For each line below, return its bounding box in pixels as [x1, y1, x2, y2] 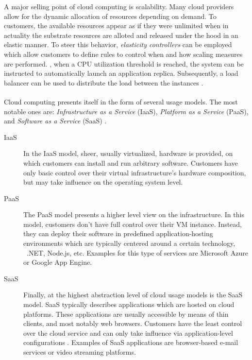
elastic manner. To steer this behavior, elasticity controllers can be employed [4, 39, 232, 50]
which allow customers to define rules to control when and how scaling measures [4, 49, 243, 59]
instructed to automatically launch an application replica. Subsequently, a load [4, 68, 238, 78]
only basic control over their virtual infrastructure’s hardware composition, [23, 167, 246, 177]
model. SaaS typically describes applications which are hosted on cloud [23, 299, 235, 309]
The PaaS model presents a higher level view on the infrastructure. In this [23, 209, 244, 220]
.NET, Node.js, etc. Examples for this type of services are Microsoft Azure [26, 247, 249, 257]
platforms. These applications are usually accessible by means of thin [23, 309, 229, 319]
